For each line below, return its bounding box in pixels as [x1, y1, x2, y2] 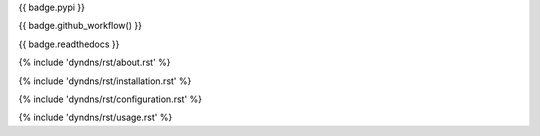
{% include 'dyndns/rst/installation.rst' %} [18, 75, 192, 87]
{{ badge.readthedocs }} [18, 38, 120, 50]
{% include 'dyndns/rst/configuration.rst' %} [18, 93, 202, 105]
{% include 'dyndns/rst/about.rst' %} [18, 56, 171, 69]
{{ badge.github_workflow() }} [18, 20, 142, 32]
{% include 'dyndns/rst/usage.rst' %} [18, 111, 173, 124]
